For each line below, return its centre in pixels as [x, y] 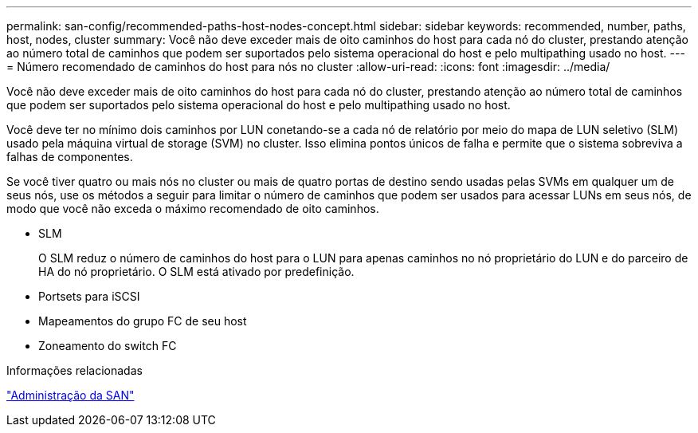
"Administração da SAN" [71, 395]
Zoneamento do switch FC [108, 346]
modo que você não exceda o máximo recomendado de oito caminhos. [193, 209]
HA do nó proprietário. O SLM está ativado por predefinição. [196, 272]
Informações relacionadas [75, 370]
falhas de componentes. [70, 157]
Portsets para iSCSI [89, 296]
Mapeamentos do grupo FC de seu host [143, 321]
